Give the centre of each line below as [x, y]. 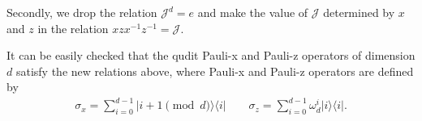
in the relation [73, 28]
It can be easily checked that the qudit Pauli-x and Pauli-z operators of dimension [211, 55]
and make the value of [253, 12]
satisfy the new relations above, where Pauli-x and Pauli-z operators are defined [215, 71]
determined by [359, 12]
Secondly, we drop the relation [82, 12]
